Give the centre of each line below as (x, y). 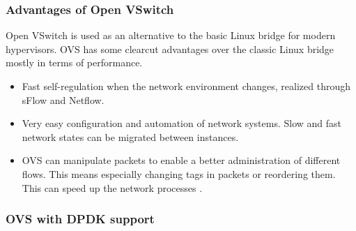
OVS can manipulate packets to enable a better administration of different (181, 160)
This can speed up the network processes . (112, 187)
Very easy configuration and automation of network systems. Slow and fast (182, 123)
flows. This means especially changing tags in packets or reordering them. (179, 173)
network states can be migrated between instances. (130, 136)
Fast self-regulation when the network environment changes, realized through (186, 86)
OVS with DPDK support (80, 219)
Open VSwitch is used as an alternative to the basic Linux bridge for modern (171, 35)
